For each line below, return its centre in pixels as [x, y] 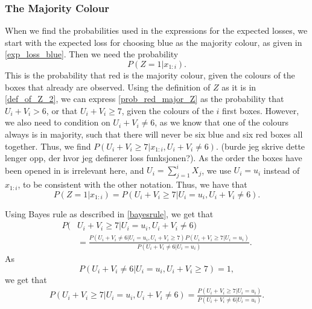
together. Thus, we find [48, 146]
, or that [62, 110]
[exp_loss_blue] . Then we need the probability [92, 54]
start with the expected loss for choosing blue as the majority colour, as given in [154, 42]
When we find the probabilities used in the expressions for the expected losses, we [156, 30]
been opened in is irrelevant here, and [75, 170]
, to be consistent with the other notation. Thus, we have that [132, 184]
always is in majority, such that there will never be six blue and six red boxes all [154, 134]
